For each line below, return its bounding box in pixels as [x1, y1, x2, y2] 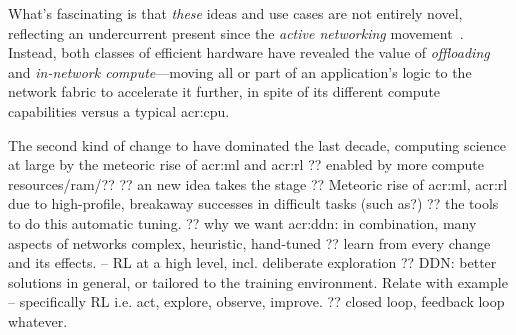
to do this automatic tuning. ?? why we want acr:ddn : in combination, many [8, 212, 477, 233]
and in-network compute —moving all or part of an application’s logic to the [8, 61, 472, 82]
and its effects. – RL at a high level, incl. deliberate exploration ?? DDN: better [8, 252, 497, 273]
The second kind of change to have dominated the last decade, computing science [8, 134, 506, 155]
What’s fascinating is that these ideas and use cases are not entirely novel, [8, 3, 463, 23]
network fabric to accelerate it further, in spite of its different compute [8, 81, 441, 102]
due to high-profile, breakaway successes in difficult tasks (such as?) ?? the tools [8, 193, 499, 214]
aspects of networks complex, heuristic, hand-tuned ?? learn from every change [8, 232, 491, 253]
